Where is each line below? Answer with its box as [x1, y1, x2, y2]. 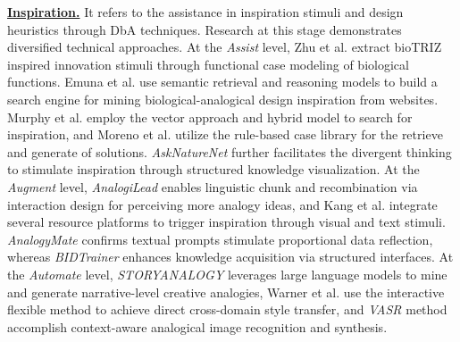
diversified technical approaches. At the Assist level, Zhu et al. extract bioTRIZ [7, 38, 442, 56]
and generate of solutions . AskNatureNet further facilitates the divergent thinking [7, 142, 452, 161]
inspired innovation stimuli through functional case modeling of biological [7, 54, 409, 73]
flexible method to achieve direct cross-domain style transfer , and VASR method [7, 300, 447, 319]
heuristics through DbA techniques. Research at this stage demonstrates [7, 20, 402, 38]
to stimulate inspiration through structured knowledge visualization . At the [7, 160, 420, 179]
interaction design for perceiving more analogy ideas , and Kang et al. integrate [7, 195, 438, 213]
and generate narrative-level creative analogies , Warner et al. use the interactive [7, 282, 445, 301]
